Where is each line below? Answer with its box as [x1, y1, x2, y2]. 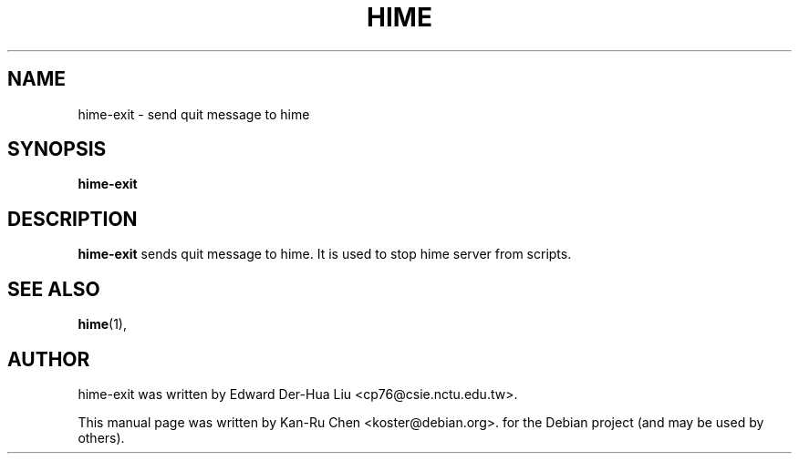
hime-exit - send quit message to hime [78, 106, 310, 122]
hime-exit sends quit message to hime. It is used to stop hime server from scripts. [78, 246, 572, 262]
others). [78, 429, 125, 446]
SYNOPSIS [7, 138, 107, 161]
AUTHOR [7, 347, 90, 371]
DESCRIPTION [7, 207, 138, 230]
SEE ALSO [7, 277, 100, 301]
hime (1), [78, 316, 127, 333]
